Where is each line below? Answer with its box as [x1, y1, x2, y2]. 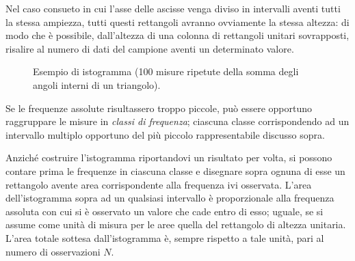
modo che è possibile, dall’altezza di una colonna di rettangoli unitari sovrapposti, [5, 28, 350, 42]
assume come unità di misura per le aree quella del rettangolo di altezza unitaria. [5, 217, 346, 232]
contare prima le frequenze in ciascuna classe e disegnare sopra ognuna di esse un [5, 163, 345, 178]
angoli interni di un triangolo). [33, 77, 161, 92]
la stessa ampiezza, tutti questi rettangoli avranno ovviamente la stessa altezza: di [5, 14, 350, 29]
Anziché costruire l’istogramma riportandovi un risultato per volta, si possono [5, 150, 332, 165]
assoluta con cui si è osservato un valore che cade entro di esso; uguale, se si [5, 204, 324, 218]
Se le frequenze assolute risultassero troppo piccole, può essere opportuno [5, 100, 312, 115]
